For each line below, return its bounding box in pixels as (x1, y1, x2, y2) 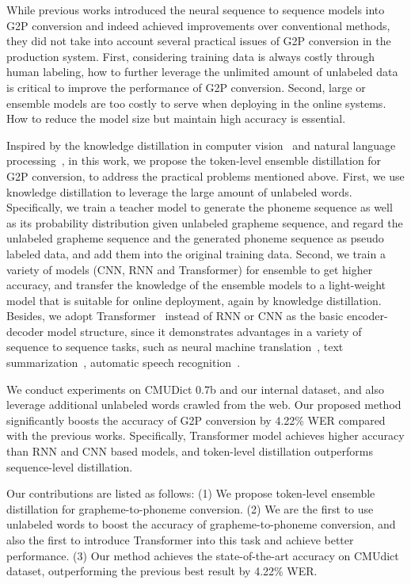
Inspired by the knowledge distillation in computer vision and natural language (6, 136, 396, 153)
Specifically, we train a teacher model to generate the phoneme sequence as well (6, 199, 393, 216)
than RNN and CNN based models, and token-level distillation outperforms (6, 443, 373, 460)
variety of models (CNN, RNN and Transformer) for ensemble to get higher (6, 261, 373, 277)
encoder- (346, 307, 388, 324)
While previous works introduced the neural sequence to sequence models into (6, 2, 385, 17)
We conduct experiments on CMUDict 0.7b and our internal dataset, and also (6, 380, 384, 397)
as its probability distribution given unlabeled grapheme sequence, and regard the (6, 214, 403, 231)
